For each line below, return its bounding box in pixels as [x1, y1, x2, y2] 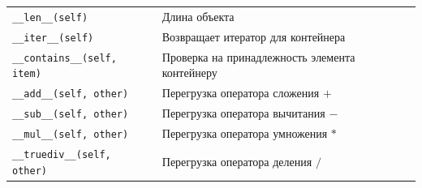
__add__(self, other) [12, 88, 129, 100]
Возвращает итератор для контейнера [161, 28, 346, 45]
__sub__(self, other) [12, 109, 129, 121]
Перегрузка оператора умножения [161, 124, 328, 141]
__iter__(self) [12, 32, 94, 44]
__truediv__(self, [12, 148, 111, 160]
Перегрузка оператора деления [161, 152, 312, 169]
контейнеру [161, 64, 217, 81]
